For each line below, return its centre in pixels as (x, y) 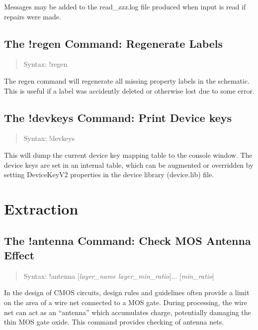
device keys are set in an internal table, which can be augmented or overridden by (129, 165)
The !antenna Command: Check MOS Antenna (128, 240)
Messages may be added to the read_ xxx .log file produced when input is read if (125, 6)
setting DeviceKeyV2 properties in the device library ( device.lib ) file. (109, 174)
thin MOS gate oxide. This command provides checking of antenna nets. (114, 322)
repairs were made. (33, 16)
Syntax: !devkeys (49, 138)
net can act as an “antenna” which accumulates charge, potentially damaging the (128, 312)
